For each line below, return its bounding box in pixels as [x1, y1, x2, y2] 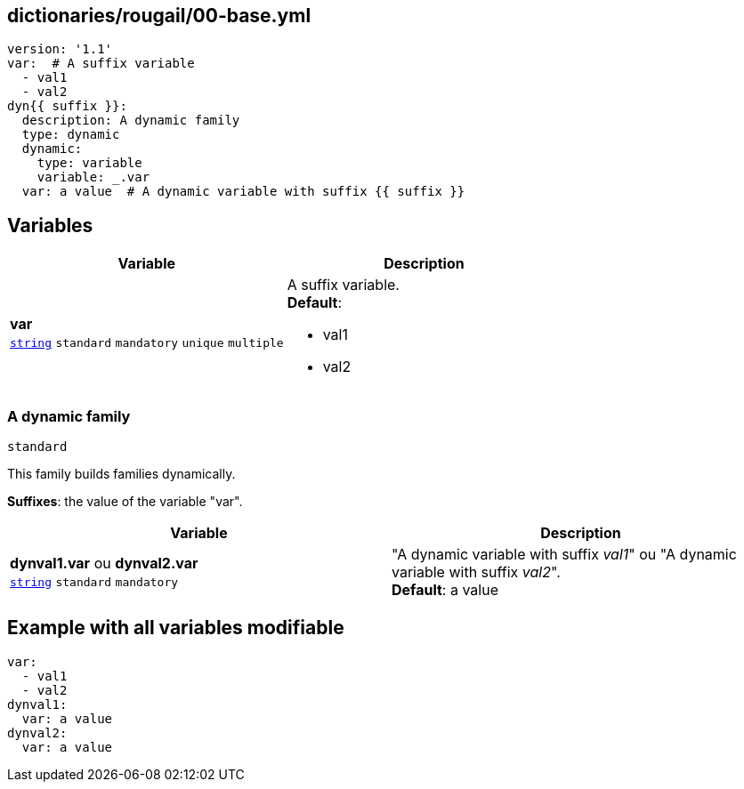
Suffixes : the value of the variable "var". [7, 494, 243, 510]
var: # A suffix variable [7, 56, 195, 71]
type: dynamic [21, 127, 120, 142]
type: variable [36, 156, 142, 171]
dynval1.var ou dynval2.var [10, 554, 198, 573]
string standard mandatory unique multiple [10, 336, 284, 350]
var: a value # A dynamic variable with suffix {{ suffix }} [21, 184, 465, 199]
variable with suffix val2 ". [392, 563, 561, 582]
